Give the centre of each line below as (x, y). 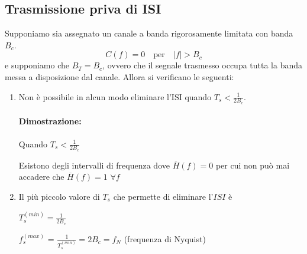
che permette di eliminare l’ (163, 197)
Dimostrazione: (50, 121)
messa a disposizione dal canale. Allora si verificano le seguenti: (119, 76)
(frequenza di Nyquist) (165, 238)
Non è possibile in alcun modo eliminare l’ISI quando (115, 96)
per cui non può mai (253, 165)
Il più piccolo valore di (59, 197)
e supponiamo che (37, 65)
